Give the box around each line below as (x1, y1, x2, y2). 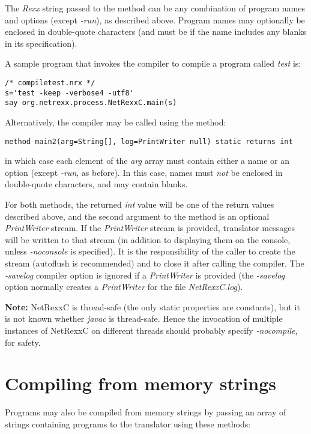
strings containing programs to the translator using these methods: (5, 417, 251, 430)
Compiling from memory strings (5, 371, 276, 396)
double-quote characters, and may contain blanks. (5, 178, 188, 190)
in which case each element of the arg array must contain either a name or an (5, 154, 290, 167)
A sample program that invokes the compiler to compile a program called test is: (5, 57, 301, 70)
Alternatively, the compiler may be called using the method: (5, 115, 226, 128)
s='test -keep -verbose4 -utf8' (5, 88, 134, 97)
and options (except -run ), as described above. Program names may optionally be (5, 13, 305, 26)
